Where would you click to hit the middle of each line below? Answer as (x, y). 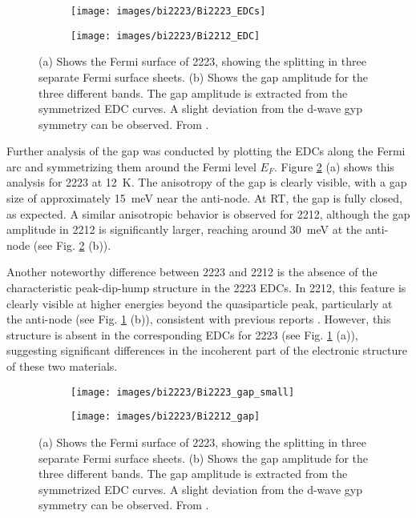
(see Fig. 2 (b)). (72, 245)
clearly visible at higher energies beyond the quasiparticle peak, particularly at (200, 303)
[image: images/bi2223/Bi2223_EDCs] (168, 11)
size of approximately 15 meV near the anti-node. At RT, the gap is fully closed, (204, 198)
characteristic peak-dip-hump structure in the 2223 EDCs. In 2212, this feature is (206, 288)
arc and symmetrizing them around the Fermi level (131, 166)
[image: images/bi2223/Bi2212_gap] (166, 417)
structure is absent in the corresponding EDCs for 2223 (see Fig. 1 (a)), (182, 334)
